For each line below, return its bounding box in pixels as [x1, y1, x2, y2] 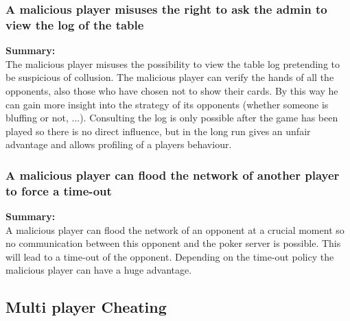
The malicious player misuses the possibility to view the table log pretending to [5, 56, 340, 71]
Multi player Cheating [5, 296, 167, 318]
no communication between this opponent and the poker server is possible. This [5, 236, 341, 250]
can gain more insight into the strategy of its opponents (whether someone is [5, 97, 329, 111]
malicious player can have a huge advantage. [5, 263, 192, 277]
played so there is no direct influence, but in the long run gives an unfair [5, 123, 311, 138]
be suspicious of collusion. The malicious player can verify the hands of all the [5, 70, 334, 84]
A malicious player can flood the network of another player [5, 166, 340, 183]
